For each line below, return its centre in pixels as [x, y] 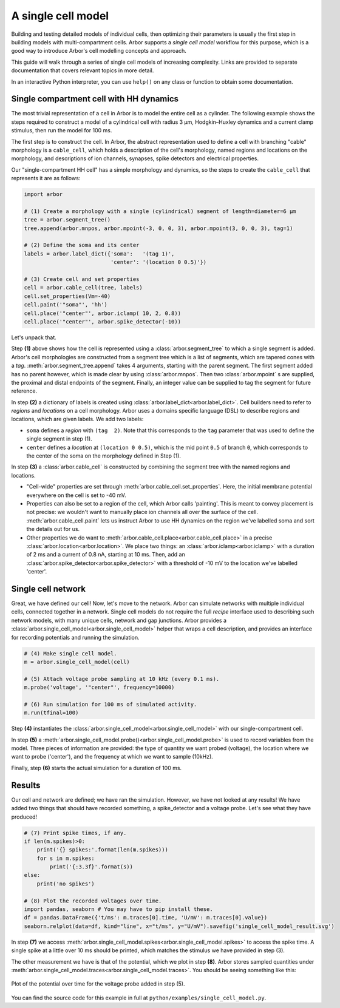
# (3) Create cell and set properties [82, 279]
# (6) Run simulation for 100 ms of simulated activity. [110, 704]
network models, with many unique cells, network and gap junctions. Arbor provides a [119, 620]
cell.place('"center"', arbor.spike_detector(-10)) [103, 321]
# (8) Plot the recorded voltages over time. [93, 901]
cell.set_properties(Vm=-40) [67, 296]
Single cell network [49, 589]
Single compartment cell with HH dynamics [95, 99]
